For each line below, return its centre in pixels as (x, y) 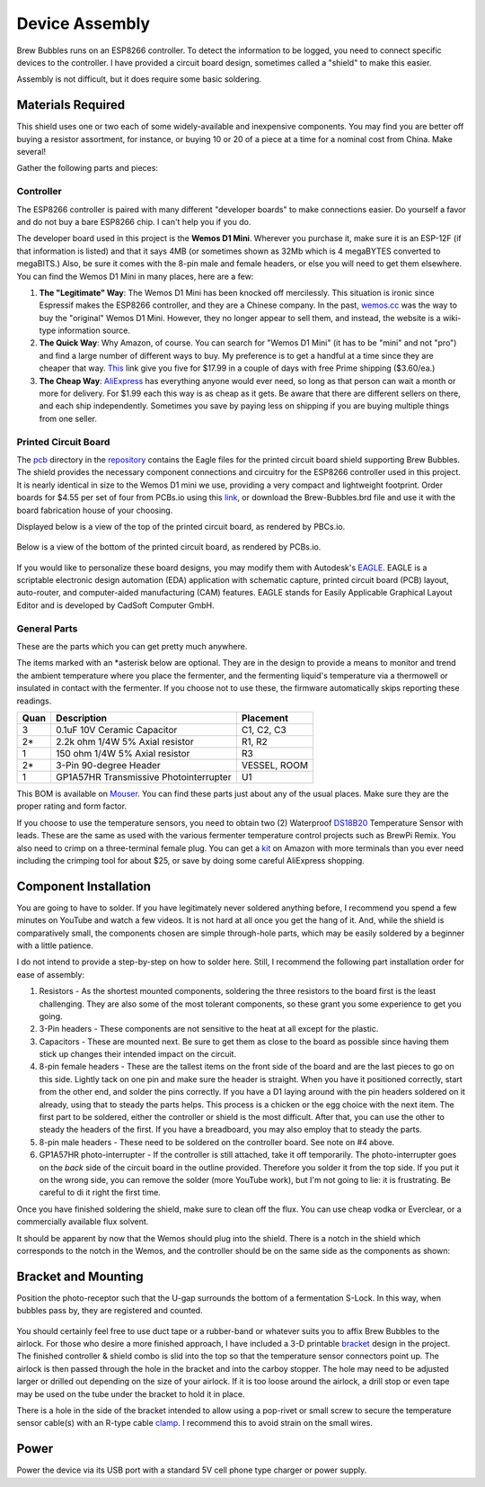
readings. (34, 701)
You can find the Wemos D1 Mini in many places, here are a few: (135, 276)
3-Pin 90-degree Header (108, 765)
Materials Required (71, 105)
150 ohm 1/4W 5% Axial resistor (123, 753)
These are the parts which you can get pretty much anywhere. (132, 646)
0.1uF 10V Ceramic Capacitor (116, 730)
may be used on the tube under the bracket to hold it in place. (131, 1393)
